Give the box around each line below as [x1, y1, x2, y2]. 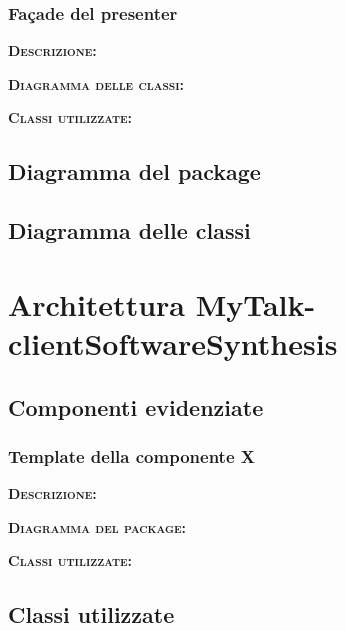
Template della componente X [8, 443, 255, 468]
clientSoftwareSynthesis [8, 322, 338, 363]
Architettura [8, 283, 185, 324]
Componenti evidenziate [8, 391, 264, 422]
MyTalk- [195, 283, 316, 324]
